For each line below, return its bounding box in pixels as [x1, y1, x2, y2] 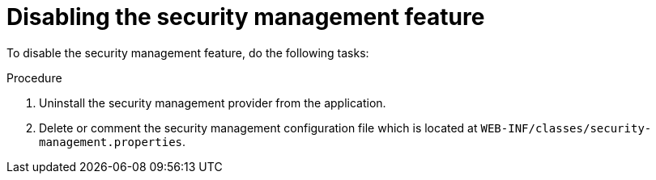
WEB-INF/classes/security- [480, 121, 652, 135]
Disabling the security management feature [6, 3, 485, 31]
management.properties [39, 135, 183, 149]
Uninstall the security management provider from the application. [39, 95, 386, 110]
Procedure [6, 70, 62, 85]
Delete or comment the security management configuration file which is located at [39, 120, 478, 135]
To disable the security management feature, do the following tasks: [6, 45, 369, 60]
